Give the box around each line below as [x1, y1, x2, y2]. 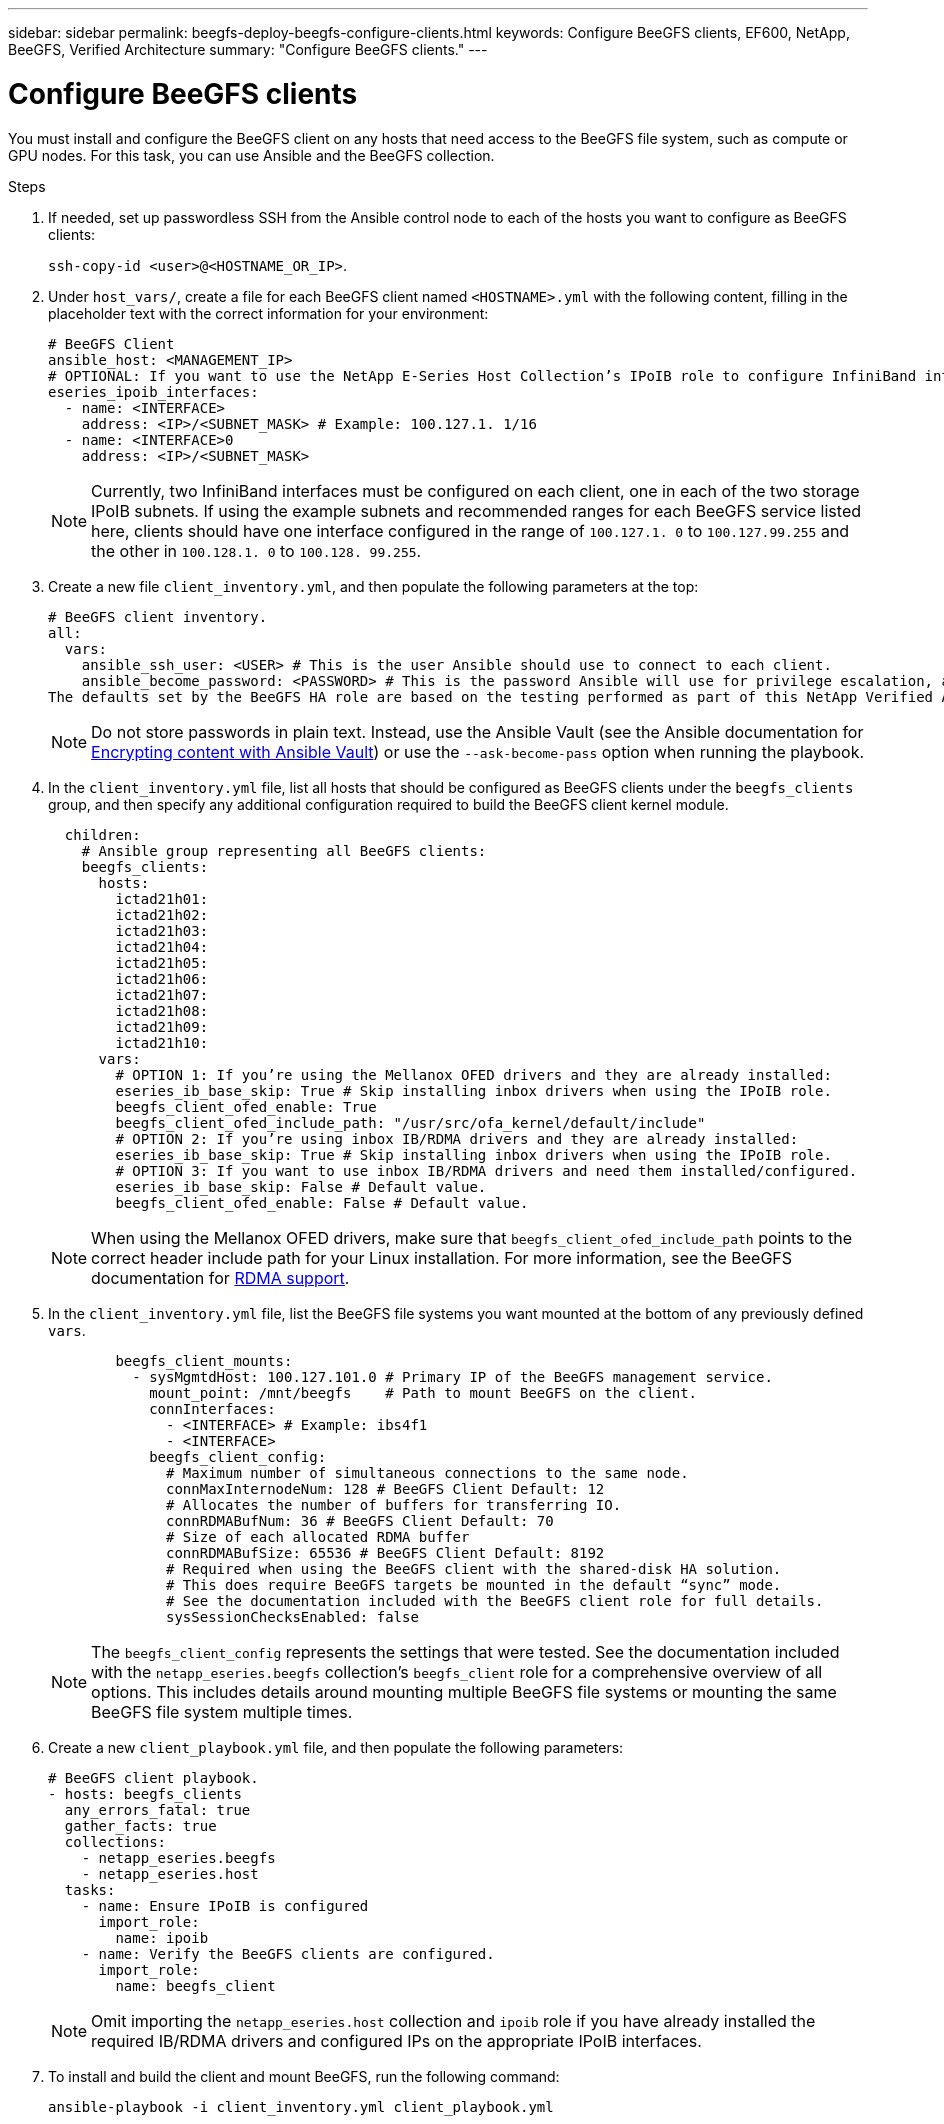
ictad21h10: [115, 1034, 209, 1051]
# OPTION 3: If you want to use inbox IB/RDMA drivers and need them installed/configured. [115, 1162, 858, 1179]
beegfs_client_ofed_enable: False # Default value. [115, 1194, 529, 1211]
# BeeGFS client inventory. [48, 608, 268, 625]
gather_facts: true [64, 1817, 217, 1834]
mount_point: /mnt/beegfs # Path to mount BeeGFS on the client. [149, 1384, 698, 1401]
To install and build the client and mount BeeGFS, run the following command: [48, 2067, 560, 2085]
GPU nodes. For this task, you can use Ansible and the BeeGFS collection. [8, 146, 495, 164]
